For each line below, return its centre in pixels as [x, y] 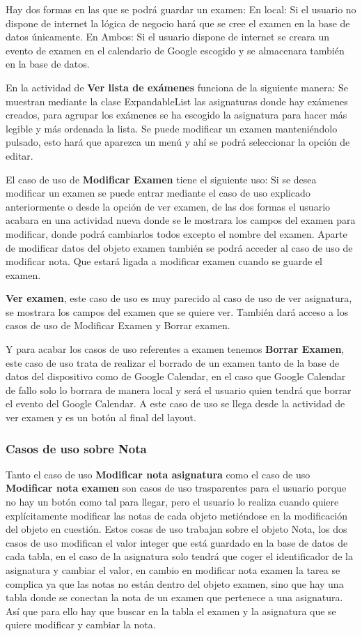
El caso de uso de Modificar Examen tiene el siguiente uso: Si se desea [161, 179]
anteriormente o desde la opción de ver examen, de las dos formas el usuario [168, 206]
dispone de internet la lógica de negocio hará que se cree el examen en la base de [178, 23]
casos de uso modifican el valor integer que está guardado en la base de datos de [177, 542]
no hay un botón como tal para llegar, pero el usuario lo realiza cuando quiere [172, 502]
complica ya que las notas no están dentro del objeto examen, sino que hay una [175, 583]
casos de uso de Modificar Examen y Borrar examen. [118, 325]
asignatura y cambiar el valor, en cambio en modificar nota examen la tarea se [173, 570]
